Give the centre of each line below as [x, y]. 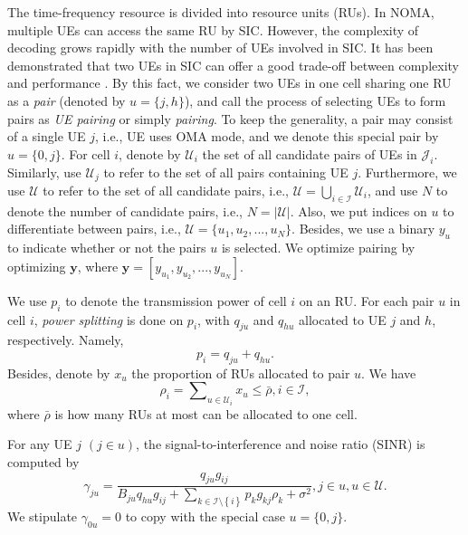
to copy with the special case [205, 516]
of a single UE [47, 136]
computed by [43, 461]
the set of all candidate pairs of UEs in [310, 153]
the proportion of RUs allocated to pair [241, 373]
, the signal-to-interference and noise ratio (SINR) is [281, 444]
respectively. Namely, [66, 340]
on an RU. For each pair [367, 300]
